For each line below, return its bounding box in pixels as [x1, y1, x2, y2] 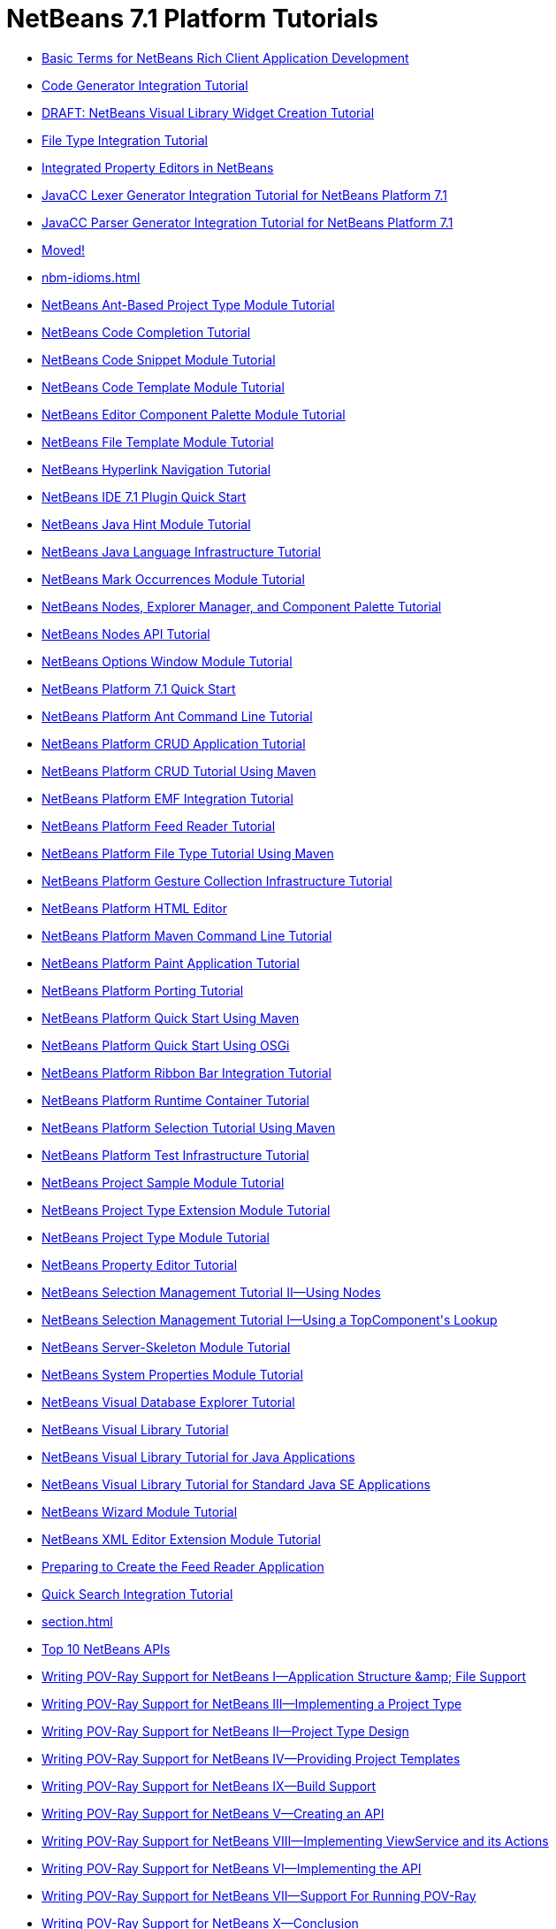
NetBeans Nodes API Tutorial [42, 626, 210, 642]
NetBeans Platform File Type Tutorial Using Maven [42, 845, 334, 861]
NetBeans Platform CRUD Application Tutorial [42, 735, 306, 751]
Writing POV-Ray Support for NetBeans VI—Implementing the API [42, 1860, 422, 1876]
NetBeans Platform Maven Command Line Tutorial [42, 927, 332, 943]
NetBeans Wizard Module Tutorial [42, 1503, 238, 1519]
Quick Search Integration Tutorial [42, 1586, 233, 1602]
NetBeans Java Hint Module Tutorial [42, 516, 251, 532]
